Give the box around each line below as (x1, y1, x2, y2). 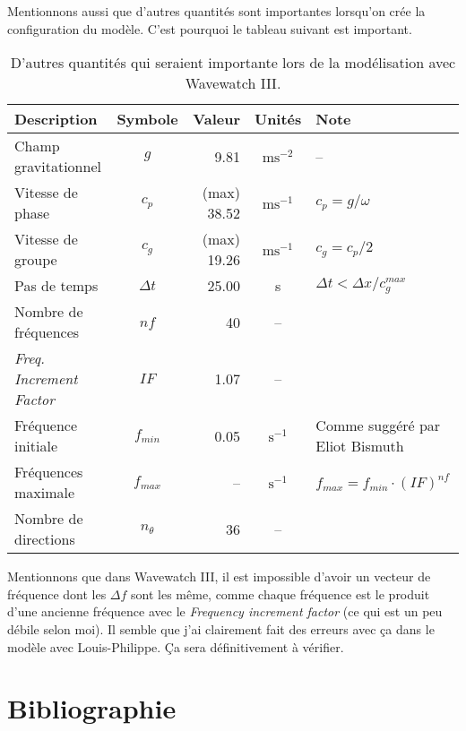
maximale (14, 482, 75, 503)
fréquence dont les (7, 584, 107, 603)
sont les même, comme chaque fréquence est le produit (131, 584, 430, 603)
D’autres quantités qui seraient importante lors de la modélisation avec (10, 52, 456, 73)
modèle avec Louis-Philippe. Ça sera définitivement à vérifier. (7, 637, 344, 656)
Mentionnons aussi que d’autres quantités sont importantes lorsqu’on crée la (7, 2, 426, 20)
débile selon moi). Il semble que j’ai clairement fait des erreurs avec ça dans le (7, 619, 435, 638)
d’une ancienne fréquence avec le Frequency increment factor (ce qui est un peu (7, 602, 443, 621)
